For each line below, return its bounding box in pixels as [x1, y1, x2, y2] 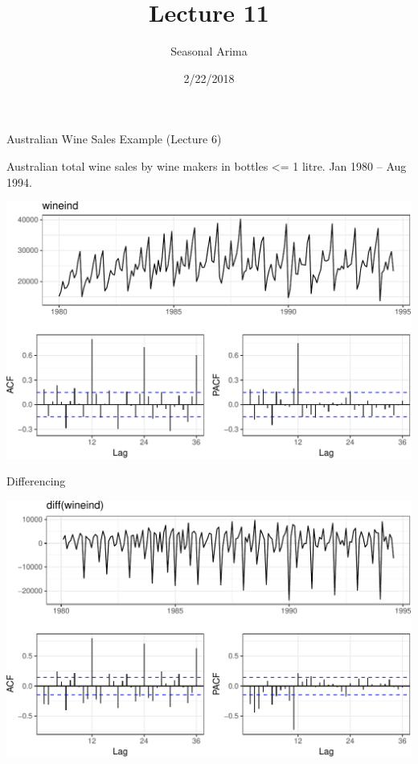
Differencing [6, 473, 66, 489]
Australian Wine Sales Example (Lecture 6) [6, 130, 222, 147]
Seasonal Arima [170, 43, 248, 60]
